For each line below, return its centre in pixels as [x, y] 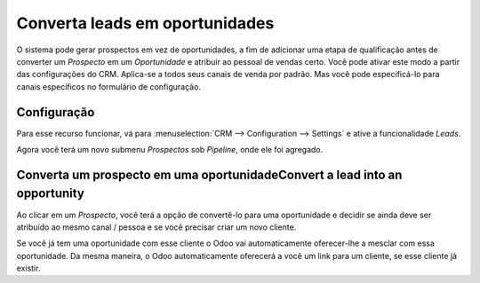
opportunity [50, 194]
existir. [28, 268]
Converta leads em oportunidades [145, 23]
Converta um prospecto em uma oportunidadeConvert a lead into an [209, 174]
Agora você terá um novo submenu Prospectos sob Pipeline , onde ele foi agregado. [170, 150]
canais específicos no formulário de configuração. [109, 86]
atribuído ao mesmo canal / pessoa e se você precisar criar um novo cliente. [156, 227]
